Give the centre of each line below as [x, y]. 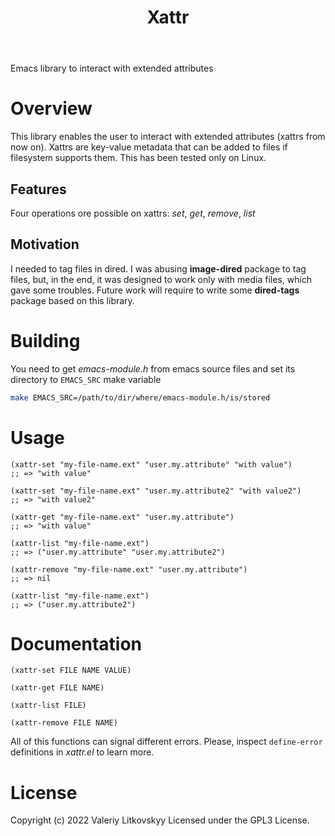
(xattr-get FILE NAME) [57, 688]
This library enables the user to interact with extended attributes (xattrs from [168, 137]
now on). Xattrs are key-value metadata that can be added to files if [149, 147]
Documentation [76, 643]
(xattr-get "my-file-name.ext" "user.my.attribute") [122, 517]
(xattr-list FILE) [48, 706]
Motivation [45, 244]
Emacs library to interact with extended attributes [112, 68]
